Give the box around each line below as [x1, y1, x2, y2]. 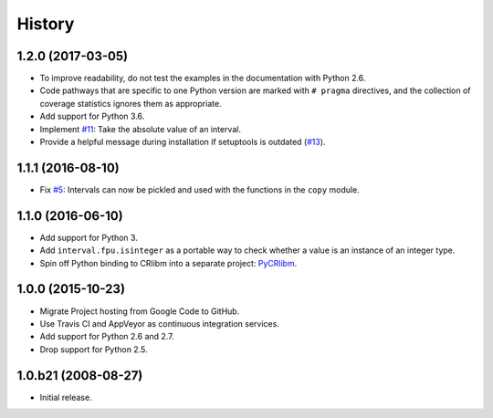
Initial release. [39, 392, 92, 402]
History [16, 14, 75, 34]
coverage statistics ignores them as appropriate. [39, 98, 223, 109]
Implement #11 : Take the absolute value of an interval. [39, 123, 242, 134]
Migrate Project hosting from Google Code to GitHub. [39, 306, 240, 317]
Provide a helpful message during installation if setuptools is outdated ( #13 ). [39, 137, 326, 148]
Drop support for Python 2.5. [39, 343, 148, 355]
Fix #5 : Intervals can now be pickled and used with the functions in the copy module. [39, 183, 360, 195]
